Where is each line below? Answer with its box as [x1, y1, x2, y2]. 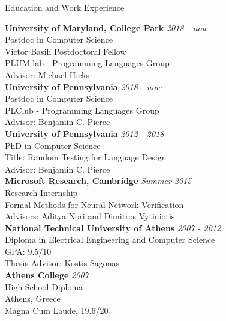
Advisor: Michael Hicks [5, 68, 89, 81]
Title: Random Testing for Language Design [5, 151, 167, 164]
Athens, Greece [5, 292, 61, 305]
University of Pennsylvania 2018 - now [5, 80, 162, 93]
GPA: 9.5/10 [5, 245, 52, 257]
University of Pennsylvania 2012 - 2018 [5, 127, 164, 139]
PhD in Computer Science [5, 139, 101, 151]
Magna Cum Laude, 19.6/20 [5, 304, 109, 316]
